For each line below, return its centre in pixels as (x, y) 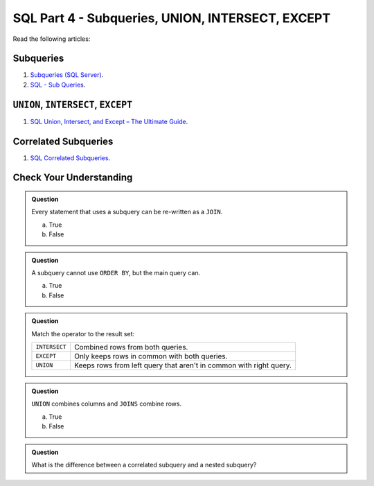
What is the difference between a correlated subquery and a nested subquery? (144, 465)
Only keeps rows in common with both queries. (151, 356)
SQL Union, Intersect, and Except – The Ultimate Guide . (109, 121)
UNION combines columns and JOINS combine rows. (107, 404)
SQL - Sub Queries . (58, 85)
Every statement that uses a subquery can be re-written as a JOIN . (127, 212)
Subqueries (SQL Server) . (67, 75)
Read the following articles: (52, 39)
